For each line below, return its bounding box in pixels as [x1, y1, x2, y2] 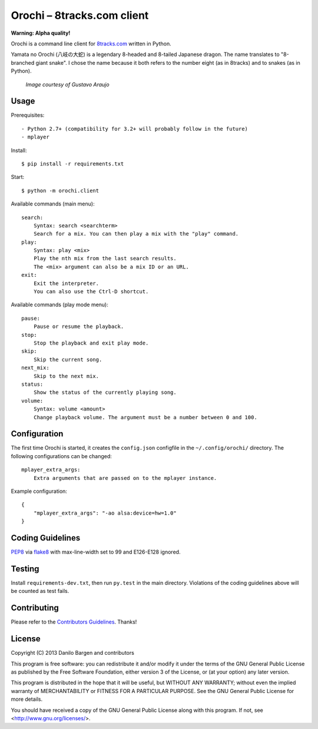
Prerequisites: [11, 112, 45, 119]
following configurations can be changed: [11, 452, 112, 459]
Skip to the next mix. [33, 373, 100, 379]
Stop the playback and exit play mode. [33, 340, 149, 346]
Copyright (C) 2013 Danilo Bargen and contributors [11, 650, 135, 657]
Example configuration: [11, 488, 68, 495]
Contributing [11, 603, 59, 613]
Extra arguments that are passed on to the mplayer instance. [33, 475, 217, 481]
